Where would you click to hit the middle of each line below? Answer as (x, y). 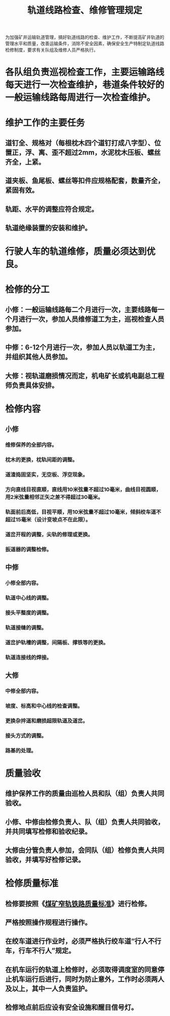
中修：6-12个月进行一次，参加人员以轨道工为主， (82, 348)
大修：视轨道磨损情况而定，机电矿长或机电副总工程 (85, 376)
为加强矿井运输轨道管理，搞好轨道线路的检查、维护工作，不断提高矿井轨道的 (85, 37)
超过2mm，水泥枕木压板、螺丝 (113, 152)
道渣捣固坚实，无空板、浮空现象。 (47, 475)
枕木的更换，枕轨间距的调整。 (42, 460)
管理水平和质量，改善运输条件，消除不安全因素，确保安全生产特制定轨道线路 (85, 44)
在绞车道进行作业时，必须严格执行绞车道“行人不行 (83, 941)
